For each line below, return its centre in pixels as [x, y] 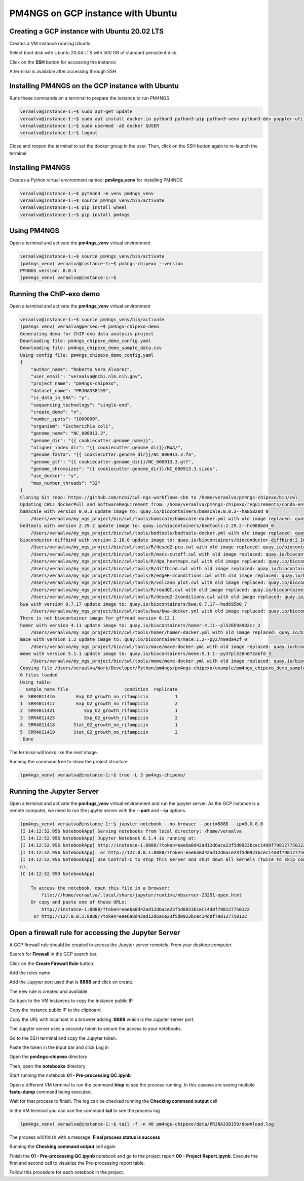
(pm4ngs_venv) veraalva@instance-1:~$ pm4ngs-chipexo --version [102, 263]
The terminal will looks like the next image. [54, 752]
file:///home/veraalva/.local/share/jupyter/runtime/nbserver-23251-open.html [142, 895]
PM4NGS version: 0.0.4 [48, 271]
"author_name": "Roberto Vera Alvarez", [82, 369]
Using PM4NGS [34, 231]
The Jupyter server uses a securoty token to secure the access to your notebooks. [96, 1029]
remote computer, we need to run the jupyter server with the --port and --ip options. [98, 811]
